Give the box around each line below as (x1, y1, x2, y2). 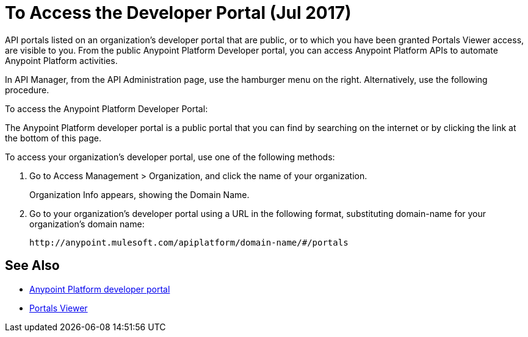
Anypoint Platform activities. (5, 55, 118, 66)
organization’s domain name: (29, 218, 145, 229)
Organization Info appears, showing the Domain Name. (29, 189, 250, 200)
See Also (5, 258, 60, 274)
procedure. (5, 84, 49, 95)
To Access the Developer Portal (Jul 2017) (5, 2, 352, 23)
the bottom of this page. (5, 132, 101, 143)
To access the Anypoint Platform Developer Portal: (5, 103, 208, 114)
